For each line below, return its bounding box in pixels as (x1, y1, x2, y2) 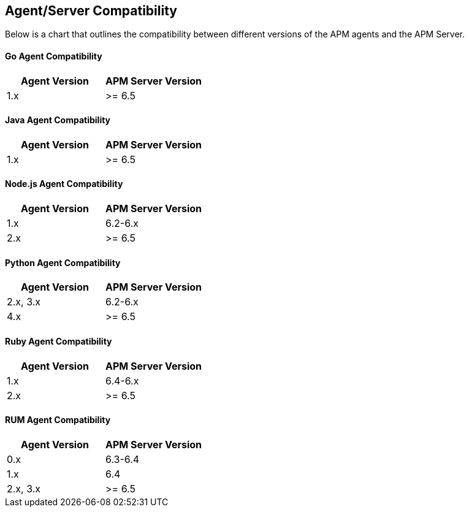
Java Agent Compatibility (5, 115, 111, 126)
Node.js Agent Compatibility (5, 178, 123, 189)
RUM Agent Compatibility (5, 415, 111, 426)
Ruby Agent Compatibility (5, 335, 112, 346)
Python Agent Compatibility (5, 257, 121, 268)
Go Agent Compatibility (5, 51, 102, 62)
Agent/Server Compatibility (5, 3, 177, 18)
